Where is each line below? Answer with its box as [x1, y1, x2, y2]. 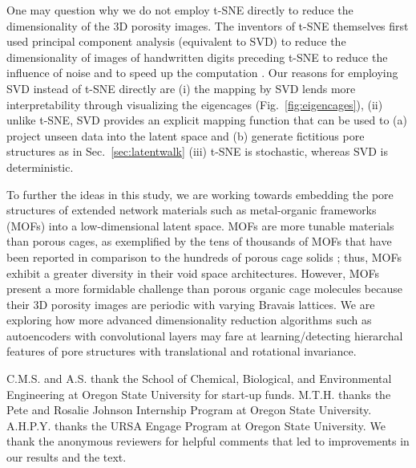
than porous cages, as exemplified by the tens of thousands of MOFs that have [6, 233, 392, 250]
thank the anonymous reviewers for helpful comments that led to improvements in [6, 433, 410, 450]
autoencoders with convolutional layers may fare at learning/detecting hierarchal [6, 327, 403, 344]
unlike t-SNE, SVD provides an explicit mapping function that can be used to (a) [6, 112, 407, 128]
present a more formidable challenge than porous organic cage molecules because [6, 280, 402, 297]
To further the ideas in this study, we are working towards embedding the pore [6, 185, 394, 202]
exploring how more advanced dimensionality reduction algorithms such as [6, 311, 372, 328]
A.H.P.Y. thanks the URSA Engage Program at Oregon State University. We [6, 417, 386, 433]
